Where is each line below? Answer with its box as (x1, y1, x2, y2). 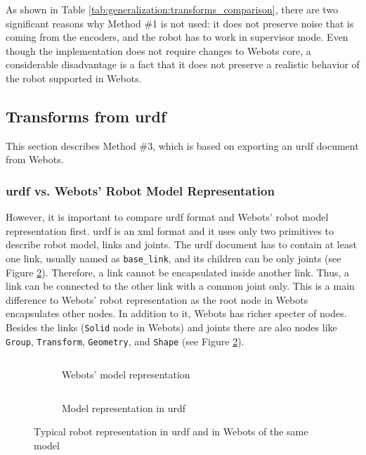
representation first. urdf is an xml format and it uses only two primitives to (6, 223, 334, 238)
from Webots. (6, 152, 64, 167)
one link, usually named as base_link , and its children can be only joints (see (6, 250, 341, 265)
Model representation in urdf (62, 400, 186, 415)
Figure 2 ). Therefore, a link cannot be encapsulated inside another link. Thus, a (6, 264, 350, 279)
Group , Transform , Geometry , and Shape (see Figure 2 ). (6, 333, 244, 348)
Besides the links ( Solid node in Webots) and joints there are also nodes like (6, 319, 337, 334)
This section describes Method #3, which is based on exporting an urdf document (6, 138, 359, 153)
